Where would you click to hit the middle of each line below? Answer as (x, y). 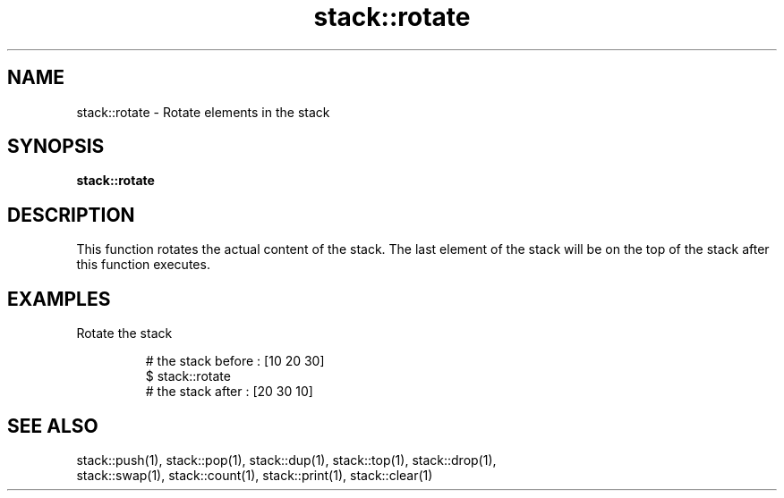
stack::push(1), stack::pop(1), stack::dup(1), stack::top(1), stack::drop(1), (286, 460)
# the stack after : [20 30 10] (229, 392)
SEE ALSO (53, 426)
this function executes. (143, 265)
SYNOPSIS (56, 147)
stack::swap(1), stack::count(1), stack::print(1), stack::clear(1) (255, 475)
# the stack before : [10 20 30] (235, 361)
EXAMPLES (59, 299)
